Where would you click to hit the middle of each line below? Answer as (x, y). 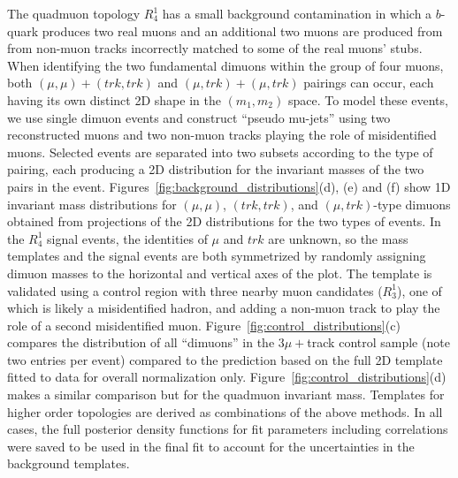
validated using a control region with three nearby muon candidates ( (195, 290)
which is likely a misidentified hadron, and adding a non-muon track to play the (224, 308)
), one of (419, 290)
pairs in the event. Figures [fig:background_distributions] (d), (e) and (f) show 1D (229, 186)
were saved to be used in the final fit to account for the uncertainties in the (211, 446)
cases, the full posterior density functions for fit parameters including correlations (228, 429)
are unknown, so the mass (338, 238)
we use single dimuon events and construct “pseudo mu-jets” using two (199, 117)
